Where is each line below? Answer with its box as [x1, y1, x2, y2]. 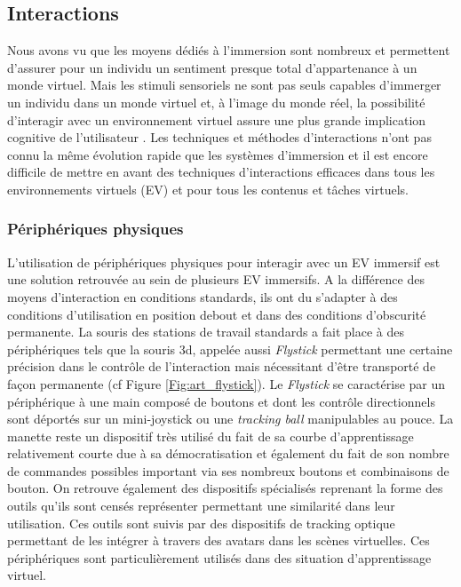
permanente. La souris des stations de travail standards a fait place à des [7, 322, 404, 341]
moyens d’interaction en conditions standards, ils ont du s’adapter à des [7, 287, 398, 305]
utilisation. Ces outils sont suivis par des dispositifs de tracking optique [7, 513, 395, 532]
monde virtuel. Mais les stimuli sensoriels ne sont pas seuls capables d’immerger [7, 75, 441, 94]
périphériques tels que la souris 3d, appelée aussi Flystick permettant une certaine [7, 339, 453, 358]
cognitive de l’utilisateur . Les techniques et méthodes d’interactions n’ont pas [7, 128, 432, 147]
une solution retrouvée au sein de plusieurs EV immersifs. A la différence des [7, 270, 425, 289]
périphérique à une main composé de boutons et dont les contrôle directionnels [7, 392, 435, 410]
